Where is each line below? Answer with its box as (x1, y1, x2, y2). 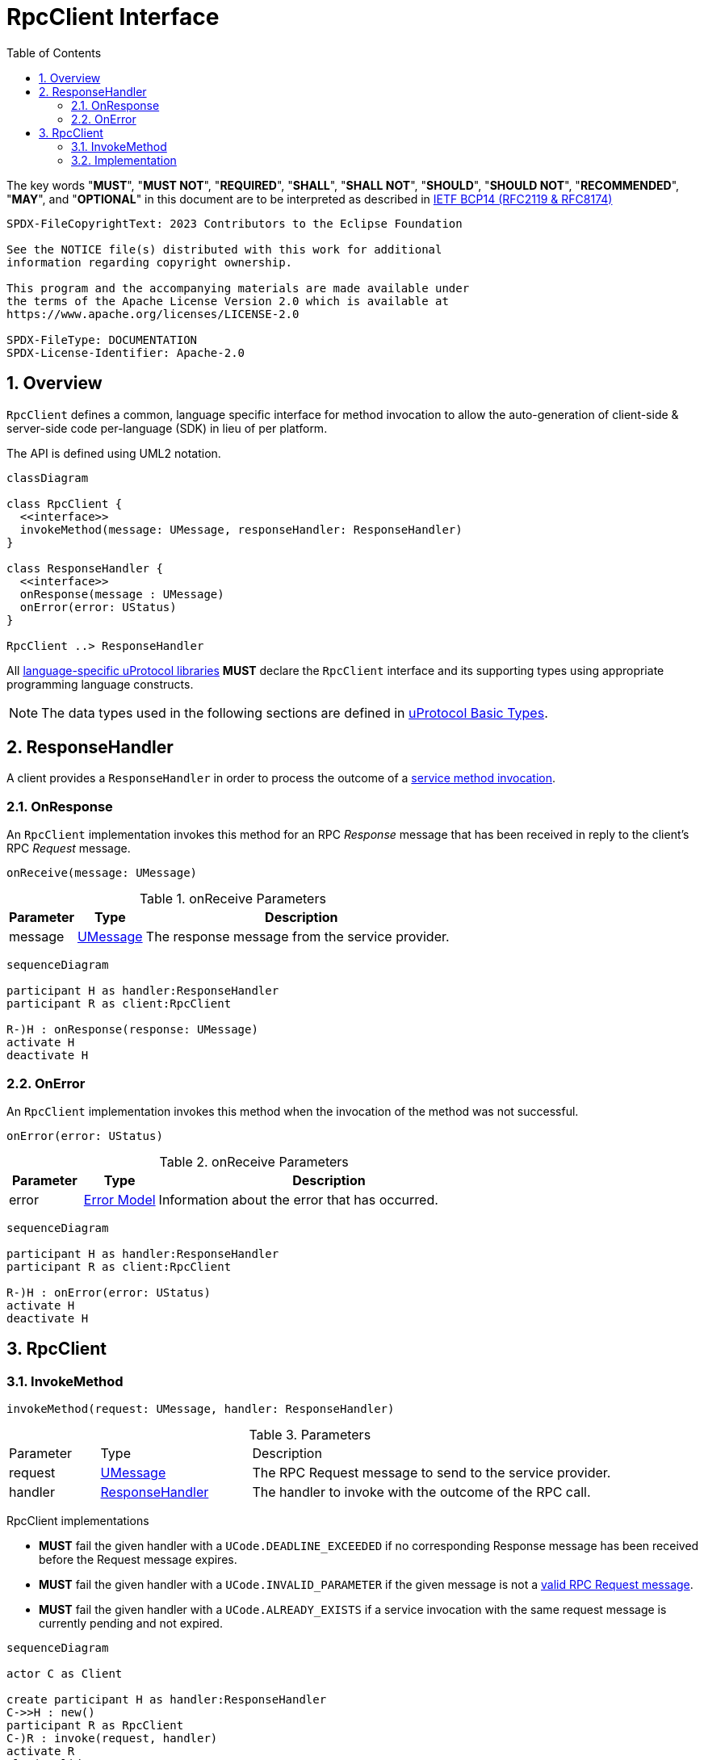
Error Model (83, 1191, 156, 1208)
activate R (6, 1745, 75, 1758)
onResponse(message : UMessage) (19, 587, 224, 601)
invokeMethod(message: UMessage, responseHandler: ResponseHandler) (19, 522, 463, 536)
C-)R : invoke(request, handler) (6, 1732, 218, 1745)
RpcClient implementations (6, 1514, 149, 1528)
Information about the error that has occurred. (158, 1191, 438, 1208)
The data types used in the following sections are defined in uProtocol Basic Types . (41, 704, 548, 721)
